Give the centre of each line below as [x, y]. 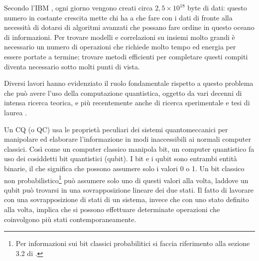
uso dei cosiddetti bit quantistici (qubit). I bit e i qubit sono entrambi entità [121, 158]
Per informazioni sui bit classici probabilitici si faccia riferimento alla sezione [133, 243]
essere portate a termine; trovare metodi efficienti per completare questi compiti [126, 56]
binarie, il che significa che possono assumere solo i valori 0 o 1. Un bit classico [124, 168]
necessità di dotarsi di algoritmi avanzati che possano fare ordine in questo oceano [129, 27]
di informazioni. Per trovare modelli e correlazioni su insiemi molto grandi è [120, 37]
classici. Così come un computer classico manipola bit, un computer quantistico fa [129, 148]
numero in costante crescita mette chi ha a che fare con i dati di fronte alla [118, 17]
